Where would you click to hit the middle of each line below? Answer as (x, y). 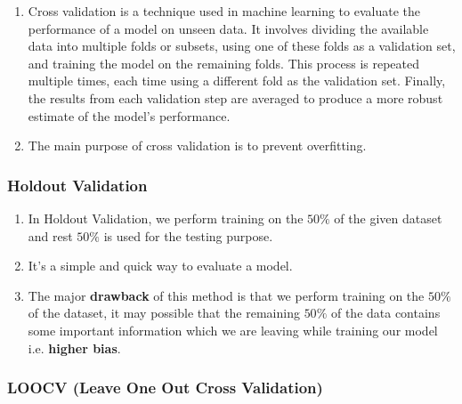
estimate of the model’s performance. (129, 115)
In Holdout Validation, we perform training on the (166, 218)
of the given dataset (388, 218)
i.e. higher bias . (74, 347)
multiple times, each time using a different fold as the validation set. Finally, (237, 81)
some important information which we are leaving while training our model (233, 330)
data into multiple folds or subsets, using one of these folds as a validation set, (242, 46)
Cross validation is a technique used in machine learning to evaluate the (224, 11)
